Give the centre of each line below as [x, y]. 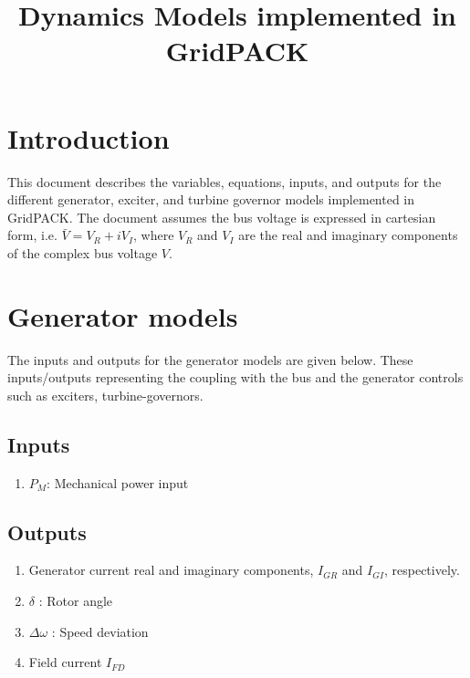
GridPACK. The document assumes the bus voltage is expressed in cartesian [222, 217]
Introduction [89, 137]
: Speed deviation [100, 631]
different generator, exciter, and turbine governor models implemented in [211, 199]
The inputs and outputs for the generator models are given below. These [210, 359]
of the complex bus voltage [83, 252]
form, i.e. [32, 235]
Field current [65, 662]
